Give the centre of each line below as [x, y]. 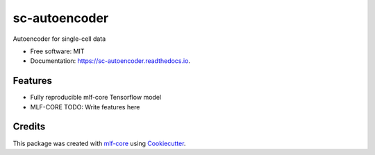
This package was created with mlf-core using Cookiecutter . [99, 143]
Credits [29, 127]
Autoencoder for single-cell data [59, 39]
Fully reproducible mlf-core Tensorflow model [96, 98]
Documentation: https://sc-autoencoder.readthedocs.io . [110, 61]
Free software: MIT [57, 51]
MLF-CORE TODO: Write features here [85, 107]
